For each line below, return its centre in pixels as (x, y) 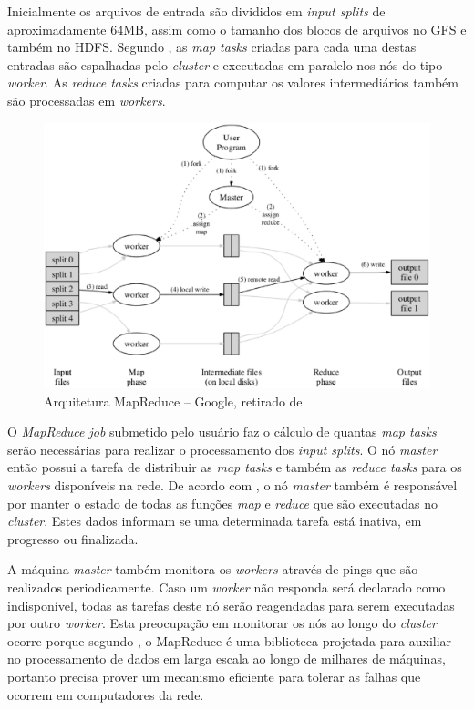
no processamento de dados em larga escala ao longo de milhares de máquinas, (227, 659)
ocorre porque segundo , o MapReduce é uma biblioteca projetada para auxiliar (230, 640)
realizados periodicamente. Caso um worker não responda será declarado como (227, 587)
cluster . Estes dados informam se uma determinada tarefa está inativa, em (215, 521)
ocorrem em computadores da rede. (106, 694)
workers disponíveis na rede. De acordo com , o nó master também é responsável (232, 485)
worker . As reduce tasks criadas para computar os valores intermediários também (233, 82)
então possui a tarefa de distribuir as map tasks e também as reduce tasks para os (235, 467)
